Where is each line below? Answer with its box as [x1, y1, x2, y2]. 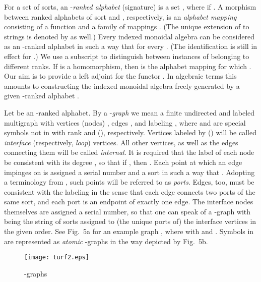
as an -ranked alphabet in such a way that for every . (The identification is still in [4, 41, 257, 51]
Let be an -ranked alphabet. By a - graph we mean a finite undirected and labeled [4, 107, 255, 118]
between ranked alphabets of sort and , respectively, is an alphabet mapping [4, 11, 237, 22]
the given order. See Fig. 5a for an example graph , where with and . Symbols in [4, 226, 254, 237]
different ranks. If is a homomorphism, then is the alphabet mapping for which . [4, 61, 251, 71]
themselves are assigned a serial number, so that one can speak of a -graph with [4, 206, 251, 216]
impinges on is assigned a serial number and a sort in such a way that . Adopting [4, 166, 255, 177]
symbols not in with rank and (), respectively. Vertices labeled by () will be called [4, 127, 256, 138]
